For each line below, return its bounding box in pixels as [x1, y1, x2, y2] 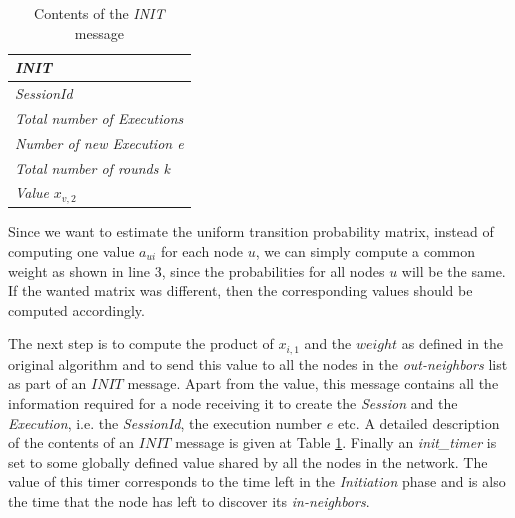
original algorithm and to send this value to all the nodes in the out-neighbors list [8, 353, 508, 374]
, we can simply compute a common [255, 240, 476, 261]
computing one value [8, 240, 135, 261]
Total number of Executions [15, 107, 184, 128]
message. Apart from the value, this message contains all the [127, 373, 499, 394]
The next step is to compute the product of [8, 333, 274, 354]
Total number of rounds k [15, 157, 170, 178]
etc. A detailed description [337, 412, 500, 433]
